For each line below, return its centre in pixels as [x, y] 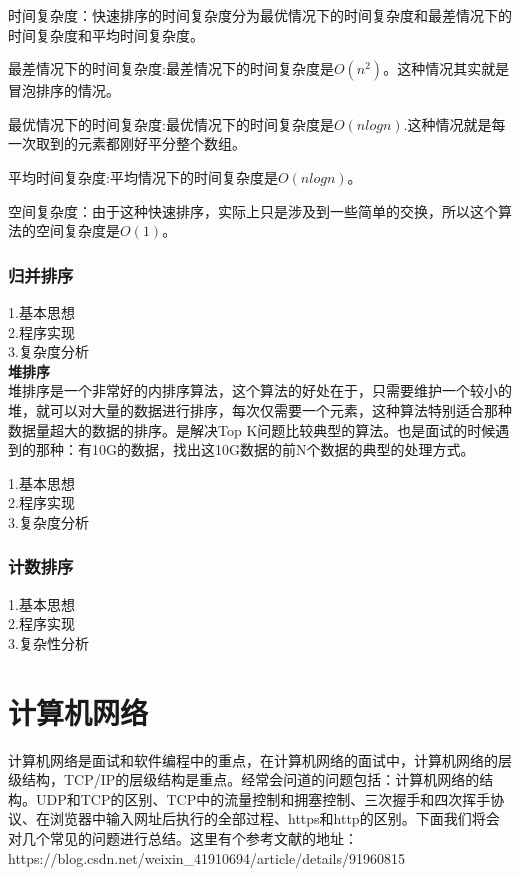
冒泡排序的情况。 [64, 90]
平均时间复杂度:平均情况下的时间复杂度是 [143, 176]
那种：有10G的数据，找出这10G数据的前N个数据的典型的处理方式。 [255, 449]
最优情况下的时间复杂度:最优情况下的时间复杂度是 [171, 123]
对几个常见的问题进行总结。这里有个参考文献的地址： [183, 838]
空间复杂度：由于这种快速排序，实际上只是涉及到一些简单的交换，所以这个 [253, 210]
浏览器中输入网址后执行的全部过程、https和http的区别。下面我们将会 [274, 818]
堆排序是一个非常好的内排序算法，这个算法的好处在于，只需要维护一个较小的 [260, 390]
